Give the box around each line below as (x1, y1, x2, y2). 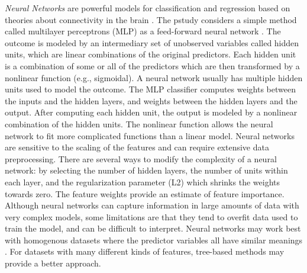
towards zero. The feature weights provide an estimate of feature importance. (5, 187, 285, 200)
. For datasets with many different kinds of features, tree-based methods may (5, 245, 285, 258)
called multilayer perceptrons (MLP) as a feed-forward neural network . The (5, 25, 281, 37)
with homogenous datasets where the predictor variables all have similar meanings (5, 233, 303, 246)
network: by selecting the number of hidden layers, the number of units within (5, 164, 288, 176)
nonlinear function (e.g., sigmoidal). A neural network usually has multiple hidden (5, 71, 303, 83)
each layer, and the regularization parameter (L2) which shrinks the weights (5, 175, 280, 188)
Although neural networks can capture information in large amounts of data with (5, 199, 299, 211)
